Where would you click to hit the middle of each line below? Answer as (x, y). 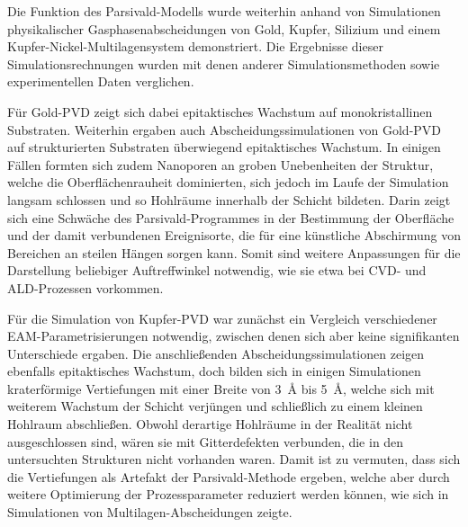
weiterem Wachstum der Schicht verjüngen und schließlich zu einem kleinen (215, 406)
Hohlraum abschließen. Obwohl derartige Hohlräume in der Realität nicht (210, 424)
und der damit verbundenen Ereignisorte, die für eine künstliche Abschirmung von (234, 235)
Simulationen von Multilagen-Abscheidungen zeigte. (150, 512)
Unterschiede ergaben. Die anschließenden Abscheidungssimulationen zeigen (216, 353)
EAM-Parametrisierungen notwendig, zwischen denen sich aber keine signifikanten (234, 336)
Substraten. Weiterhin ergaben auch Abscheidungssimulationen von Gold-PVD (225, 129)
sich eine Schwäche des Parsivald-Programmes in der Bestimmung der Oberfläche (231, 217)
